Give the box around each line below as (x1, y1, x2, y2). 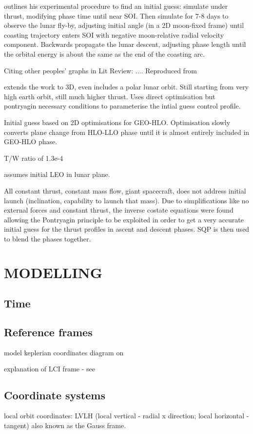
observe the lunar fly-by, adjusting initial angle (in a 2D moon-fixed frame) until (4, 20, 244, 30)
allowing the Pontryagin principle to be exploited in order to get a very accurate (4, 214, 244, 224)
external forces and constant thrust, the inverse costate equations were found (4, 205, 234, 215)
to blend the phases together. (4, 233, 91, 243)
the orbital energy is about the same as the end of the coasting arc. (4, 48, 205, 59)
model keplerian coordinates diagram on (4, 347, 124, 357)
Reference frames (4, 325, 93, 340)
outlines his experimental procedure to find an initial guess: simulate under (4, 1, 228, 11)
